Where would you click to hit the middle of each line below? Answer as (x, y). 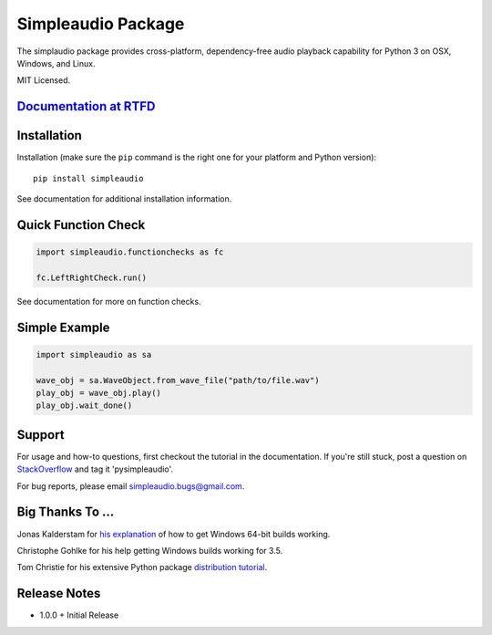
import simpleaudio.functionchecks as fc (130, 252)
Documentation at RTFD (86, 106)
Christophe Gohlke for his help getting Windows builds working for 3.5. (150, 550)
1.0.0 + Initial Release (79, 615)
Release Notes (59, 593)
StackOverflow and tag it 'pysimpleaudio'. (95, 469)
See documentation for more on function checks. (109, 301)
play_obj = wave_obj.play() (98, 393)
